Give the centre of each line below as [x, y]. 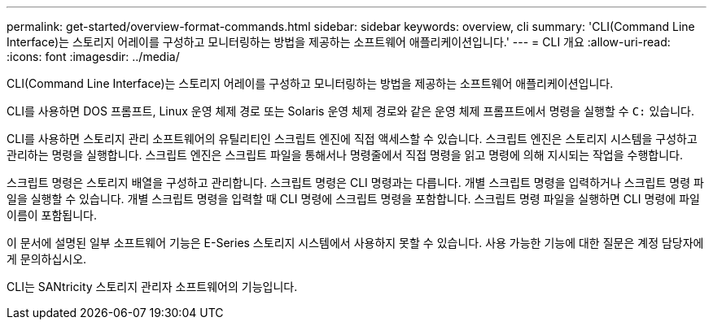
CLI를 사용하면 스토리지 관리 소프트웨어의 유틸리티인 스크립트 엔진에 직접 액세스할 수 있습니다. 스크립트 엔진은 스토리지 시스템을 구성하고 [352, 139]
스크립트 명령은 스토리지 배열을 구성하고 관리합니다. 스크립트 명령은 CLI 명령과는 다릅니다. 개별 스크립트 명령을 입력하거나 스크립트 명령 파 [355, 183]
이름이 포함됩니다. [52, 215]
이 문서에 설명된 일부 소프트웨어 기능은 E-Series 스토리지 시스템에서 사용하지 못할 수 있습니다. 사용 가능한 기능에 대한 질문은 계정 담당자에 [355, 243]
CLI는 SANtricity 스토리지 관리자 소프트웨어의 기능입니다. [152, 287]
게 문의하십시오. [47, 259]
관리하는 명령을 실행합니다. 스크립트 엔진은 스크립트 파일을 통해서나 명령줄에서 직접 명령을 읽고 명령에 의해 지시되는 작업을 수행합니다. [345, 155]
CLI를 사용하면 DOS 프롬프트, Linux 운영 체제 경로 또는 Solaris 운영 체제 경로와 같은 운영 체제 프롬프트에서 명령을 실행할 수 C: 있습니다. [350, 111]
